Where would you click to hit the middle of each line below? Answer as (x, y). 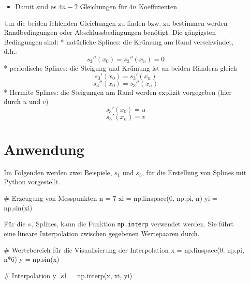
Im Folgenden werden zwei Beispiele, (58, 172)
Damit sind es (36, 6)
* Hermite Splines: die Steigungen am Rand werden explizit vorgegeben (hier (118, 92)
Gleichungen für (103, 6)
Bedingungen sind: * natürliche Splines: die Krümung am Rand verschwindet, (119, 41)
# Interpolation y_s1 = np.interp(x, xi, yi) (68, 275)
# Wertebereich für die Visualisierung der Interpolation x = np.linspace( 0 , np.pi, (124, 249)
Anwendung (44, 149)
